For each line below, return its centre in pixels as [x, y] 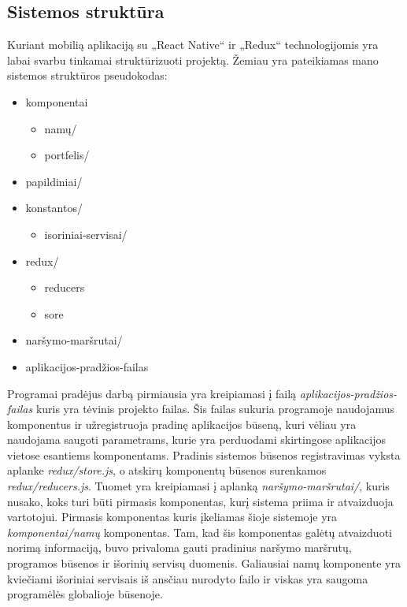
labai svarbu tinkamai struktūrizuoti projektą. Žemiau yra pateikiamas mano [193, 60]
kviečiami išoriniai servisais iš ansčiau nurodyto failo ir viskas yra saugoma [188, 578]
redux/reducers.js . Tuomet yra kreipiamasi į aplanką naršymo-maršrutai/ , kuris [198, 486]
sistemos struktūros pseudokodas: [87, 75]
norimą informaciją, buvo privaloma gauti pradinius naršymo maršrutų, [179, 547]
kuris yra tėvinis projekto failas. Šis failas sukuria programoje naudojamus [215, 409]
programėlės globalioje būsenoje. [85, 594]
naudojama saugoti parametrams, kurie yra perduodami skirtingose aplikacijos [196, 439]
